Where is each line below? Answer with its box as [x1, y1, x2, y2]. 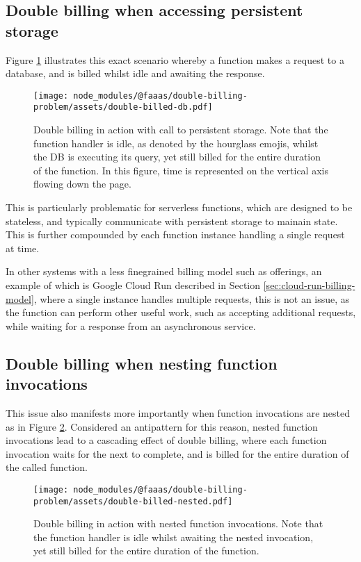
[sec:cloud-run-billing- [263, 278, 355, 292]
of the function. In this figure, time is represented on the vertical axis [33, 163, 328, 177]
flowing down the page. [33, 176, 131, 191]
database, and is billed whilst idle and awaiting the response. [6, 66, 265, 81]
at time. [6, 240, 40, 255]
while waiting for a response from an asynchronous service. [6, 318, 256, 333]
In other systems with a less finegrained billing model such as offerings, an [6, 264, 322, 279]
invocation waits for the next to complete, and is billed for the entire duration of [6, 446, 349, 461]
